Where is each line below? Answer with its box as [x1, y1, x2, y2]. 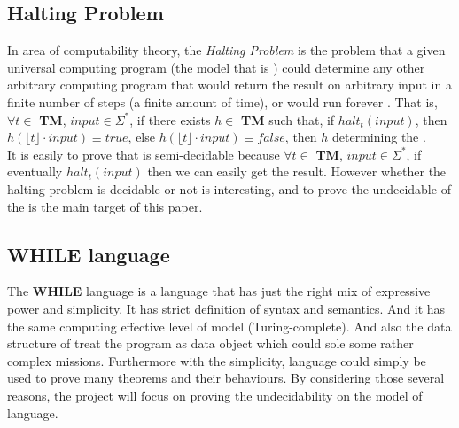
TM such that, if [240, 110, 335, 128]
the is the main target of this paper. [7, 197, 203, 215]
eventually [7, 162, 63, 181]
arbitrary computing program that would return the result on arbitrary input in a [7, 75, 452, 94]
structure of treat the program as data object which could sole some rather [7, 334, 414, 353]
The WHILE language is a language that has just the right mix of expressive [7, 282, 431, 300]
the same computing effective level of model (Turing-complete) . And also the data [7, 316, 452, 335]
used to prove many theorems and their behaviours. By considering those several [7, 369, 445, 387]
